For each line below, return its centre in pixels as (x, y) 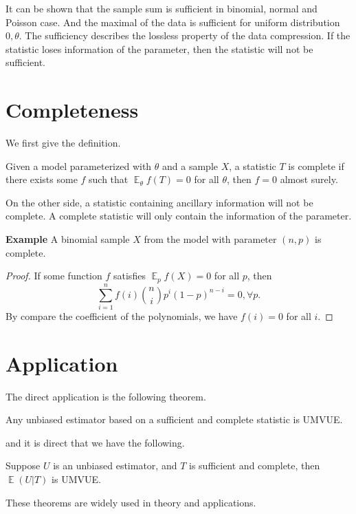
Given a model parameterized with (79, 165)
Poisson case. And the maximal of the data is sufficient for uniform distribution (173, 22)
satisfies (130, 276)
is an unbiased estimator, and (115, 465)
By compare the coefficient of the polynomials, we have (122, 315)
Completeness (72, 110)
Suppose (23, 465)
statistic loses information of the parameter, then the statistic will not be (159, 49)
